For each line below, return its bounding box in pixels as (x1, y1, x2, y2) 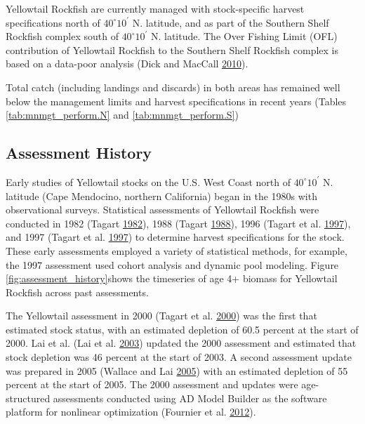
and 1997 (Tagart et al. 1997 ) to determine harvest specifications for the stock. (6, 230, 345, 244)
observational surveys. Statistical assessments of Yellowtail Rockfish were (6, 202, 319, 217)
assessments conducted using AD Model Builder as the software (53, 390, 327, 405)
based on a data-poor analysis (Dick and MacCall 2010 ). (6, 56, 248, 71)
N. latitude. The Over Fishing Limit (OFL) (150, 29, 338, 44)
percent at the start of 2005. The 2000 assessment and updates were (6, 377, 298, 392)
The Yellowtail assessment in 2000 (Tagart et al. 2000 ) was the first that (6, 308, 317, 323)
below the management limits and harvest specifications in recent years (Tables (6, 93, 347, 108)
